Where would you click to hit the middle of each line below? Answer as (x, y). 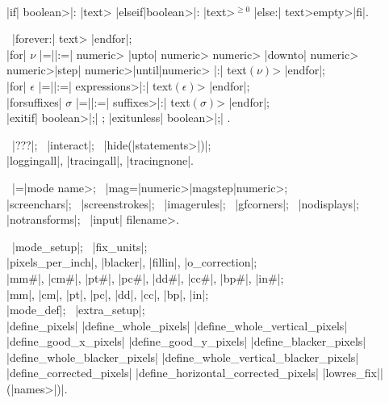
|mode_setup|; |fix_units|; (79, 246)
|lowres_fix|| (353, 373)
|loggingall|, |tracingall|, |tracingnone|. (100, 160)
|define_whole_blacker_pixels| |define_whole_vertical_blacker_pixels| (183, 357)
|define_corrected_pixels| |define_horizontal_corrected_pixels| (163, 373)
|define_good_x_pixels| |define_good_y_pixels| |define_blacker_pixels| (186, 341)
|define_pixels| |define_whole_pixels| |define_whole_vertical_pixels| (177, 325)
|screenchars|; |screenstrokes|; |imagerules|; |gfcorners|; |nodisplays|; (183, 203)
